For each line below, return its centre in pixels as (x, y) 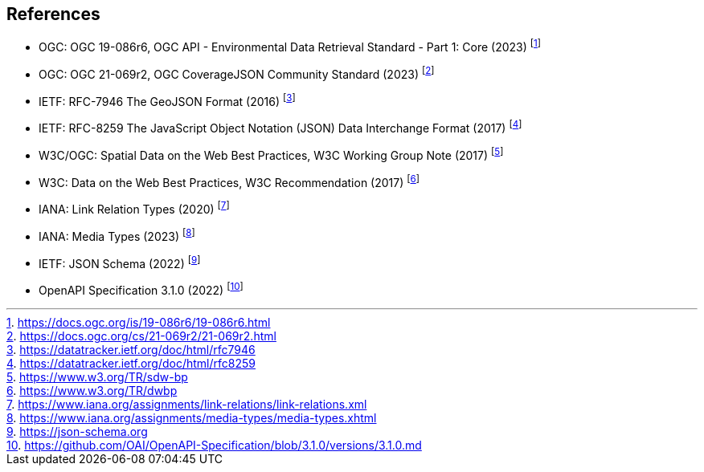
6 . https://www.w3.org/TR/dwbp (92, 390)
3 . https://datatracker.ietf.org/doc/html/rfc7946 (131, 349)
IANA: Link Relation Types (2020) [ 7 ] (134, 208)
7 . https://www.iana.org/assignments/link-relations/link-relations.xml (187, 404)
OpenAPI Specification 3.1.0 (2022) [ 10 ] (141, 289)
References (53, 14)
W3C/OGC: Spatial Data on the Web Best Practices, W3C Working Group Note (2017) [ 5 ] (271, 154)
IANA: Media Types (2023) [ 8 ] (117, 235)
